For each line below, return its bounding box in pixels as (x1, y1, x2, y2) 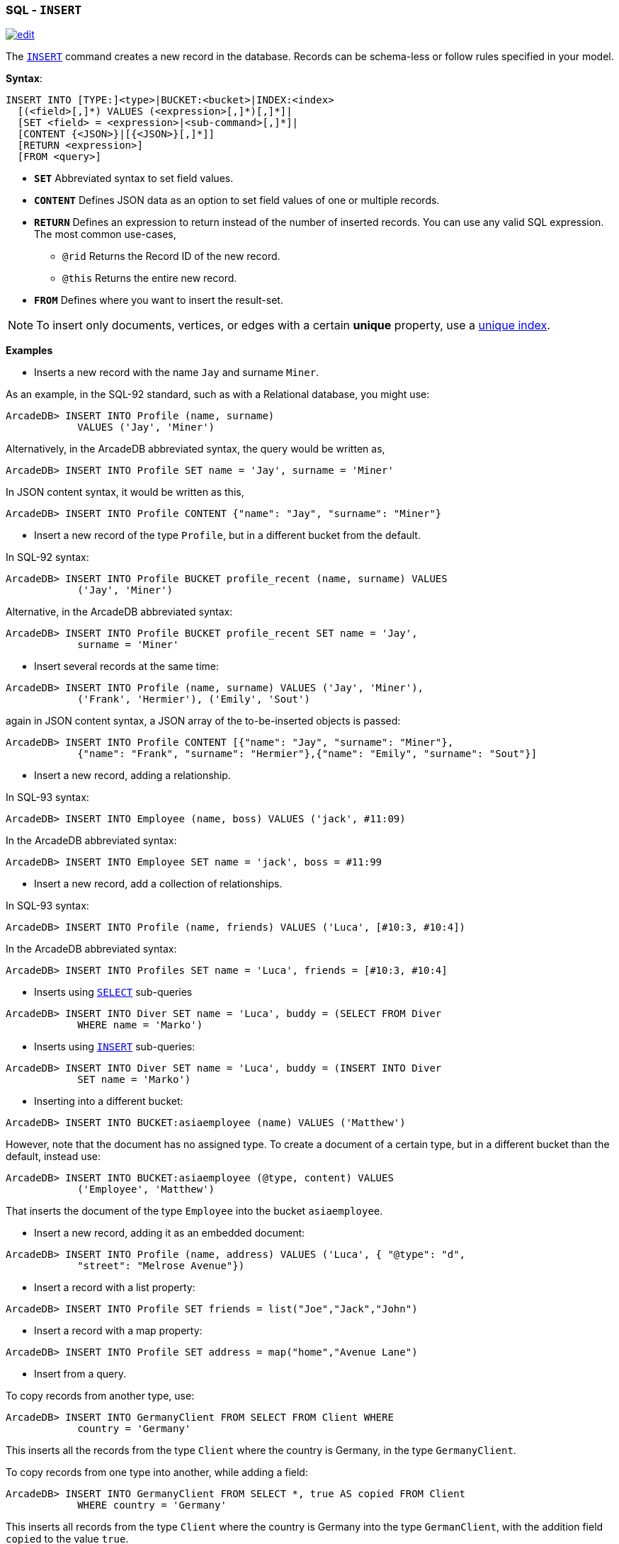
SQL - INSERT (6, 3, 82, 17)
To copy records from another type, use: (6, 1390, 195, 1402)
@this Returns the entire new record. (62, 272, 237, 285)
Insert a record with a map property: (34, 1324, 203, 1337)
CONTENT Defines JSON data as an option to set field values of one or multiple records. (34, 194, 440, 207)
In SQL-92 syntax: (6, 551, 89, 564)
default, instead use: (6, 1150, 101, 1163)
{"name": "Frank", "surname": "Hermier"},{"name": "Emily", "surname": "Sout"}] (77, 748, 538, 760)
